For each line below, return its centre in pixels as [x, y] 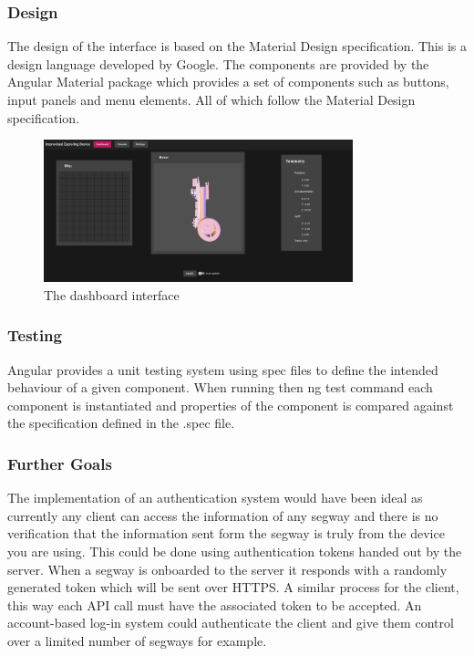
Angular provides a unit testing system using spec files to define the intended [223, 369]
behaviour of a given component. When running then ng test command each [220, 387]
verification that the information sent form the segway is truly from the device [226, 533]
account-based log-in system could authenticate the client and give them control [231, 623]
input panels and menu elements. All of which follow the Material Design [211, 99]
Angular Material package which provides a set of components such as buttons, [228, 82]
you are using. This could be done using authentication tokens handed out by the [235, 551]
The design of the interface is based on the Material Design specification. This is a [237, 46]
